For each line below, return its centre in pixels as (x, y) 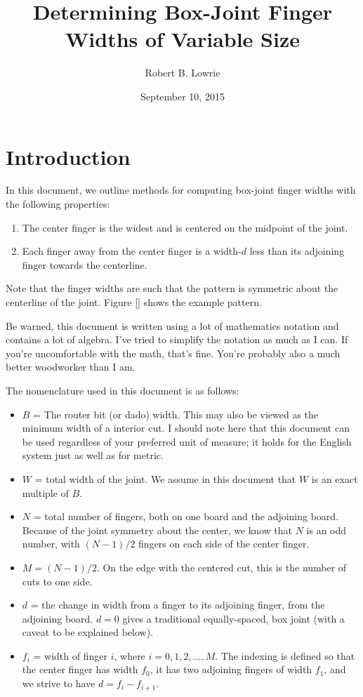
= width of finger (70, 655)
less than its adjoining (297, 251)
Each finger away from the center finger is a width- (132, 251)
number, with (51, 544)
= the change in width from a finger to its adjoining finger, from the (178, 605)
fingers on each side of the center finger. (224, 544)
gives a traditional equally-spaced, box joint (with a (233, 618)
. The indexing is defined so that (285, 655)
